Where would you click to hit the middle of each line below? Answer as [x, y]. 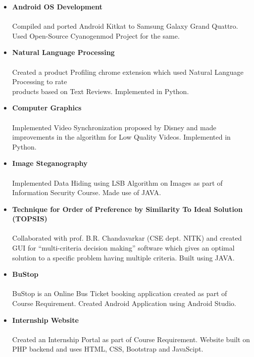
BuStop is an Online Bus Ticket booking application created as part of [120, 293]
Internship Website [45, 320]
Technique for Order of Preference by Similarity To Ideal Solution [127, 209]
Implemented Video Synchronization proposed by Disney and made [114, 127]
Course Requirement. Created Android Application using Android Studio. [124, 303]
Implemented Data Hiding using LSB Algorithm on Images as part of [117, 182]
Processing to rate [40, 81]
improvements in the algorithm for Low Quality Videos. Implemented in [121, 137]
